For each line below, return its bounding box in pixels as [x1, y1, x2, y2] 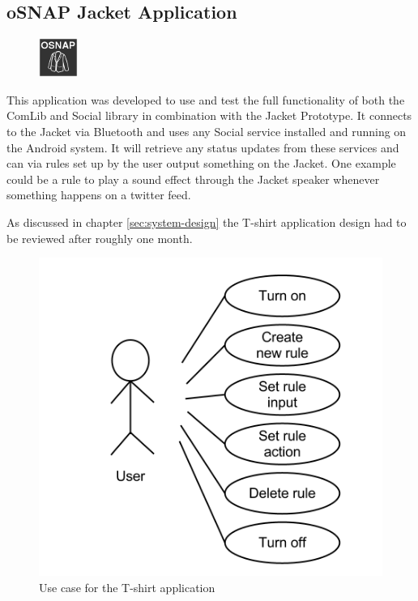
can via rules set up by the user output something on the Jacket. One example [6, 155, 396, 172]
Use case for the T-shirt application [39, 578, 215, 595]
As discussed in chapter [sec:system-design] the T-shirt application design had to [6, 213, 407, 230]
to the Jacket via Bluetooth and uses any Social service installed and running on [6, 122, 407, 139]
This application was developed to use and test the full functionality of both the [6, 91, 405, 108]
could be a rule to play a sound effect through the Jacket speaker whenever [6, 170, 380, 187]
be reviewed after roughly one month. [6, 229, 193, 246]
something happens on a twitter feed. [6, 186, 191, 203]
